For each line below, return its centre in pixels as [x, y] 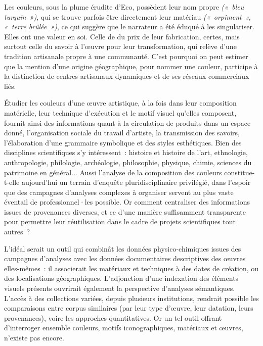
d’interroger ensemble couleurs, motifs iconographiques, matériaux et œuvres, [124, 328]
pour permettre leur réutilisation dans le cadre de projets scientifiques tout [120, 221]
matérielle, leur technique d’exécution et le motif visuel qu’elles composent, [120, 112]
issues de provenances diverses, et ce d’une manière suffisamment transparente [125, 211]
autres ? [17, 232]
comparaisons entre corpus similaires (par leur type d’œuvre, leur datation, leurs [129, 308]
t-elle [12, 182]
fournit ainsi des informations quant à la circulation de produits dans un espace [127, 122]
